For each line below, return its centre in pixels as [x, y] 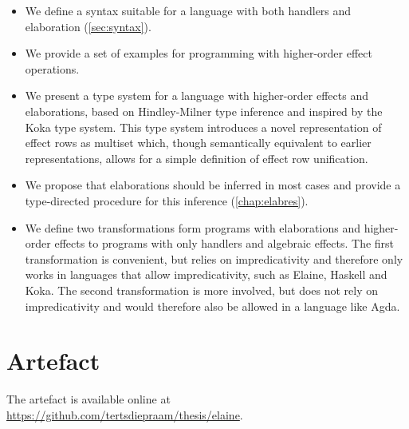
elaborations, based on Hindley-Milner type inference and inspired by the [204, 111]
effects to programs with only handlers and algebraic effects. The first [224, 243]
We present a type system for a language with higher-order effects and [197, 95]
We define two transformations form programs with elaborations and [193, 227]
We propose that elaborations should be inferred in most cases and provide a [213, 185]
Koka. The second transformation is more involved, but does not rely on [202, 290]
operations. [52, 68]
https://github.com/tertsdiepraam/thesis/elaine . [125, 414]
